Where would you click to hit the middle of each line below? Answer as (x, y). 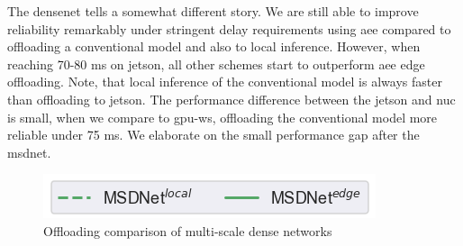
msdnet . (29, 152)
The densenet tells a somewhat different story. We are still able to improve (213, 11)
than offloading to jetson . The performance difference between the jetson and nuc (231, 99)
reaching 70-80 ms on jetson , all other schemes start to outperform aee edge (216, 64)
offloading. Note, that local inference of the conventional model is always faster (225, 82)
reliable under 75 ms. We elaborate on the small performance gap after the (213, 135)
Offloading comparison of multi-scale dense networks (188, 230)
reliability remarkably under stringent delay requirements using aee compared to (229, 28)
